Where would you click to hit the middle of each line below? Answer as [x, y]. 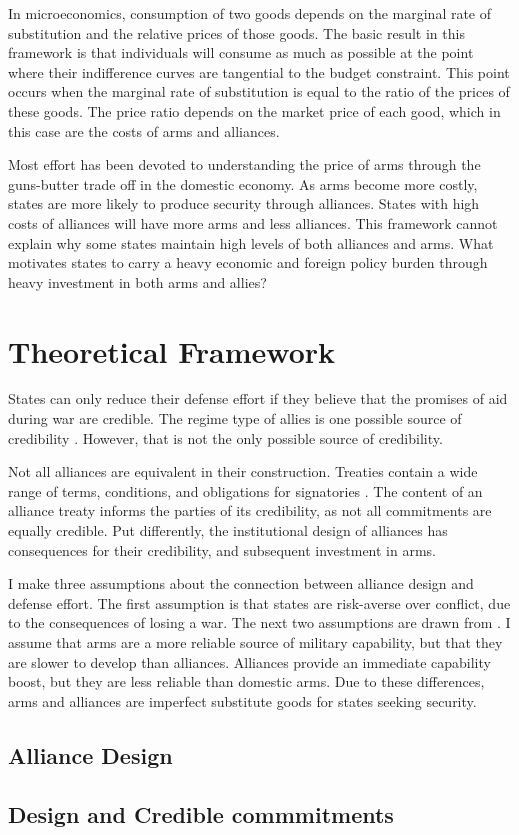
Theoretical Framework [172, 350]
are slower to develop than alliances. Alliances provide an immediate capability [249, 661]
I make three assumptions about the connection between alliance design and [241, 583]
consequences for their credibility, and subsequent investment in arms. [222, 549]
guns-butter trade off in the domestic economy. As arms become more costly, [243, 183]
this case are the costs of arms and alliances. [144, 130]
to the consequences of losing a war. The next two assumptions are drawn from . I [259, 622]
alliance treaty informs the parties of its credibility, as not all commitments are [250, 510]
